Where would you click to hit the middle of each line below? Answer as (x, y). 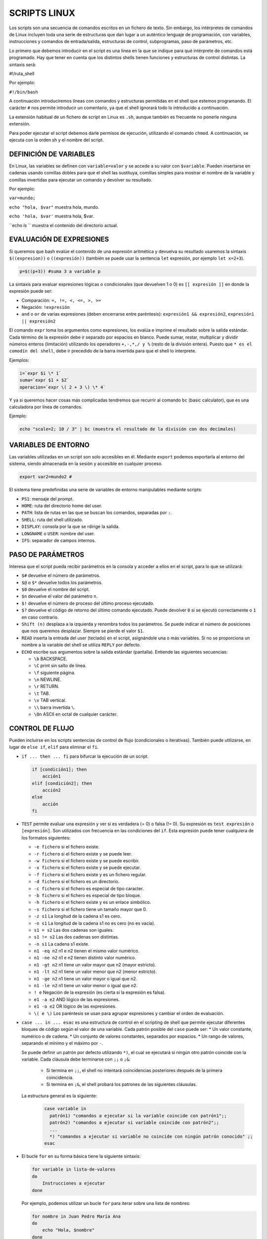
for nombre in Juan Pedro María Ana (76, 1216)
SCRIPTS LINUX (42, 13)
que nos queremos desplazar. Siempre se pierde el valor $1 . (83, 631)
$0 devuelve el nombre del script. (56, 589)
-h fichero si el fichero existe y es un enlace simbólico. (92, 902)
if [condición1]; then (59, 769)
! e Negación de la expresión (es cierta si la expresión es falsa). (100, 992)
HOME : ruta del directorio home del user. (62, 506)
